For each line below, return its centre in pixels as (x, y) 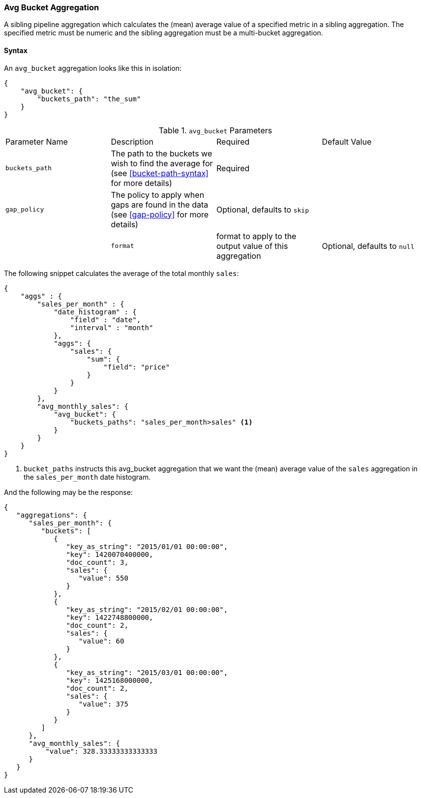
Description (132, 141)
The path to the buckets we (162, 153)
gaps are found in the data (160, 204)
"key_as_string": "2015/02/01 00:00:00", (147, 609)
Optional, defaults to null (368, 246)
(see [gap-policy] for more (160, 214)
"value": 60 (101, 641)
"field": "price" (137, 367)
